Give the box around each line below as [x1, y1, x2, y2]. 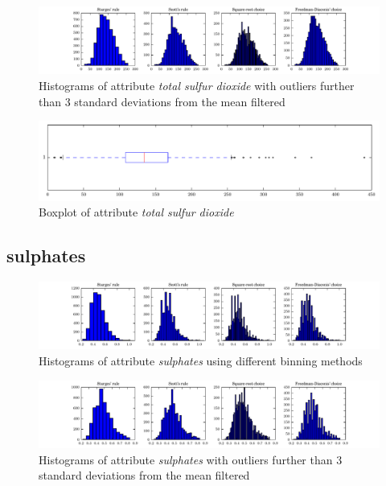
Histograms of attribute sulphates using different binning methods [39, 352, 363, 369]
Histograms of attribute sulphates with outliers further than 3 [39, 451, 343, 467]
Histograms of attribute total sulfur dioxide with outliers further [39, 77, 355, 94]
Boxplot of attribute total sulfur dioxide [39, 204, 234, 220]
